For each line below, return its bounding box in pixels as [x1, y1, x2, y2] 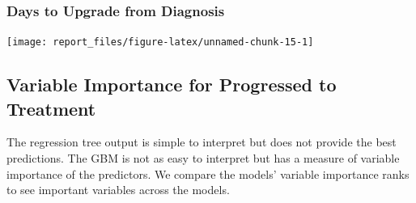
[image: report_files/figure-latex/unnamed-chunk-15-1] [6, 36, 314, 49]
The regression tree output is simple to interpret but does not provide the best [6, 133, 397, 150]
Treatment [6, 95, 96, 121]
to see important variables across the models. [6, 181, 230, 198]
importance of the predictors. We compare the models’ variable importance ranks [6, 165, 410, 182]
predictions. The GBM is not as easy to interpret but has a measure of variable [6, 150, 400, 167]
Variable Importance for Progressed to [6, 72, 337, 97]
